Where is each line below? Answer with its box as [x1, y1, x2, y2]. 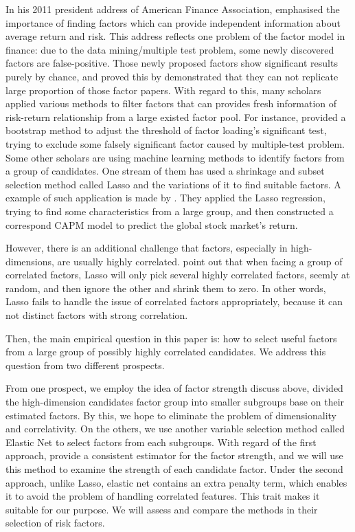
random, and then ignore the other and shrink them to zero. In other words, [5, 280, 326, 295]
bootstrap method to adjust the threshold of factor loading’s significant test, [5, 123, 327, 137]
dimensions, [5, 254, 54, 268]
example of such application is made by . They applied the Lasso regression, [5, 190, 325, 205]
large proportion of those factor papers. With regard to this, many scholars [5, 82, 321, 97]
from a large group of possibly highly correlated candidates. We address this [5, 344, 326, 359]
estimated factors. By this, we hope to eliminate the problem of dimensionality [5, 408, 337, 422]
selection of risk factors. [5, 516, 105, 530]
